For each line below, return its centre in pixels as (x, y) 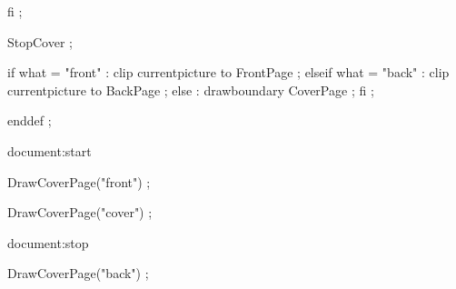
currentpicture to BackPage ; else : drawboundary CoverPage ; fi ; (191, 90)
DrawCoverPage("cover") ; (80, 212)
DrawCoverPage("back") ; (78, 273)
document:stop (48, 242)
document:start (50, 150)
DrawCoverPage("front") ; (79, 181)
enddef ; (30, 120)
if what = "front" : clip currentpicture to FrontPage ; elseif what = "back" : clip (228, 72)
